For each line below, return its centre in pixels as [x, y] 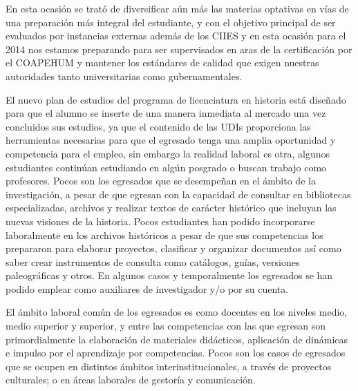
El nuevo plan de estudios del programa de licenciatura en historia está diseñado [176, 99]
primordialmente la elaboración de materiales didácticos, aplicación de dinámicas [177, 339]
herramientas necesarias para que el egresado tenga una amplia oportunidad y [171, 140]
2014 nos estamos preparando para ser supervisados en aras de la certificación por [179, 49]
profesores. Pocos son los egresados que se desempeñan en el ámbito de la [161, 181]
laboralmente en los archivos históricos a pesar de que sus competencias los [164, 235]
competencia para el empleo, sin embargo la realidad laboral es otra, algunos [168, 153]
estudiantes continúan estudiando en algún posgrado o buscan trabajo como [166, 167]
